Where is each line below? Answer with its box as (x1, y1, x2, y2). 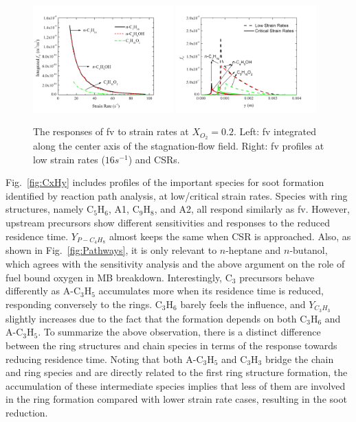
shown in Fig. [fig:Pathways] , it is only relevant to (5, 243, 217, 257)
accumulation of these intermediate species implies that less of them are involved (5, 378, 346, 392)
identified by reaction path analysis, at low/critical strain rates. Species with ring (5, 188, 348, 202)
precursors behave (239, 270, 315, 284)
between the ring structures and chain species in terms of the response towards (5, 338, 337, 352)
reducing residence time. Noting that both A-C (5, 351, 203, 366)
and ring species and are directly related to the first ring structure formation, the (5, 365, 348, 379)
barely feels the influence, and (180, 296, 306, 311)
